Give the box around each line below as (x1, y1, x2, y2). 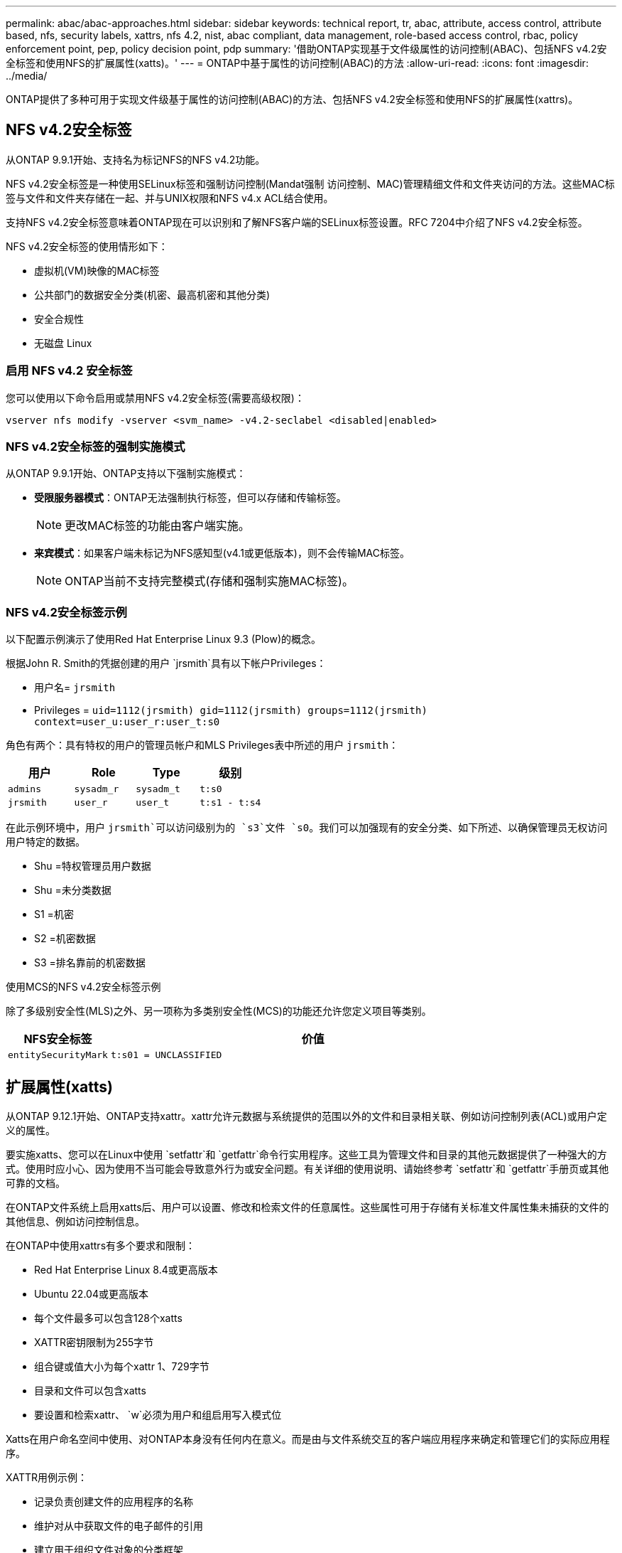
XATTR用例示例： (6, 1471, 88, 1483)
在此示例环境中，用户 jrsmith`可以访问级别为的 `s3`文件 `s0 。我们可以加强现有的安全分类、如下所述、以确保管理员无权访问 (6, 821, 608, 834)
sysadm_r (74, 784, 119, 795)
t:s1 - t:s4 (200, 797, 261, 808)
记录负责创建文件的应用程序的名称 (34, 1495, 193, 1507)
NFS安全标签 (23, 1032, 92, 1047)
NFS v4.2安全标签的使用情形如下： (6, 240, 168, 252)
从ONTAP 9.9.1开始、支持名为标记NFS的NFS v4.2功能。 (6, 153, 266, 166)
